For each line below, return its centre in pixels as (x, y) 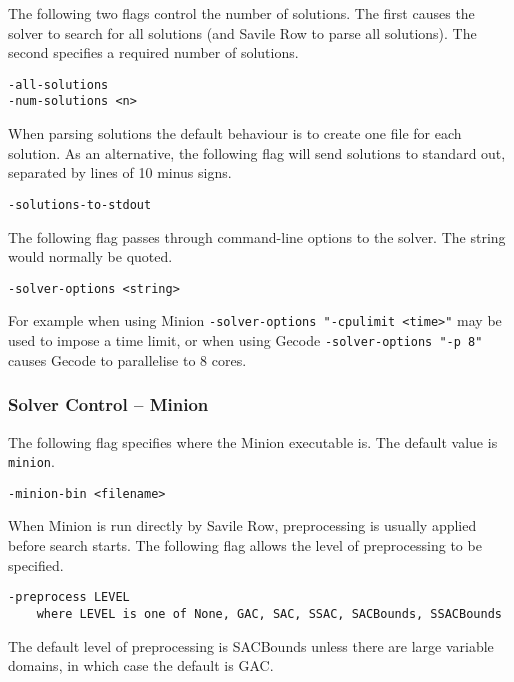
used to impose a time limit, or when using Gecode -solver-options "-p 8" (245, 340)
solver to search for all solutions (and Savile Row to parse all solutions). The (242, 32)
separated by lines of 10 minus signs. (120, 172)
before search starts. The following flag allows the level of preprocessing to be (245, 545)
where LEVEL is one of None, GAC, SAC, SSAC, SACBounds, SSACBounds (269, 613)
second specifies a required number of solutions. (153, 52)
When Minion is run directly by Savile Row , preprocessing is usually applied (242, 525)
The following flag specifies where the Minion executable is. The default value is (253, 441)
